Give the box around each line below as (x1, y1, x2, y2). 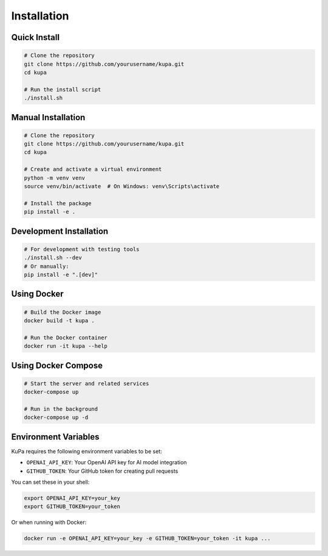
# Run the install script (24, 86, 101, 93)
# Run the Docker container (24, 334, 108, 341)
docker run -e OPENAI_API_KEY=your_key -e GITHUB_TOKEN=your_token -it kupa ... (24, 535, 271, 542)
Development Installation (11, 226, 109, 236)
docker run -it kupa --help (24, 343, 108, 350)
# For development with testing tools (24, 246, 140, 253)
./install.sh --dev (24, 254, 82, 261)
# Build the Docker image (24, 308, 101, 316)
